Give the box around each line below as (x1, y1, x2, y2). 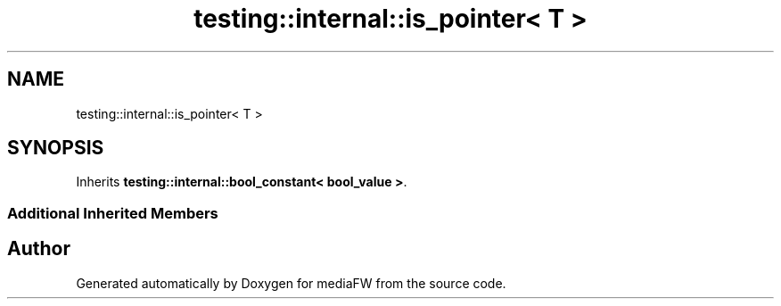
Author (7, 237, 70, 261)
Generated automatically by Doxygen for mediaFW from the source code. (76, 275, 506, 291)
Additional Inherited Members (7, 203, 218, 222)
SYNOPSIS (7, 136, 104, 160)
